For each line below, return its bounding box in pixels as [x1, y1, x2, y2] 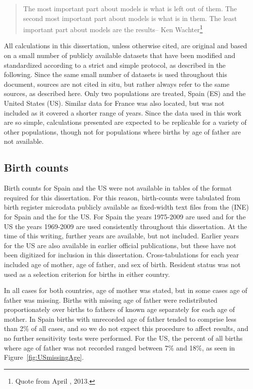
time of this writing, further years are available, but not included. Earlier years [4, 231, 239, 241]
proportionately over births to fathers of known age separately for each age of [4, 304, 235, 314]
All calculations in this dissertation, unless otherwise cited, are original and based [4, 40, 247, 51]
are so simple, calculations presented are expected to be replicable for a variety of [4, 117, 247, 127]
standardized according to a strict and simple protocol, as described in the [4, 59, 226, 70]
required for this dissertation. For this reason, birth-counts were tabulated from [4, 192, 240, 202]
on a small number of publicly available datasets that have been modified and [4, 50, 235, 60]
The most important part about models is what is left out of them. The [23, 3, 237, 13]
